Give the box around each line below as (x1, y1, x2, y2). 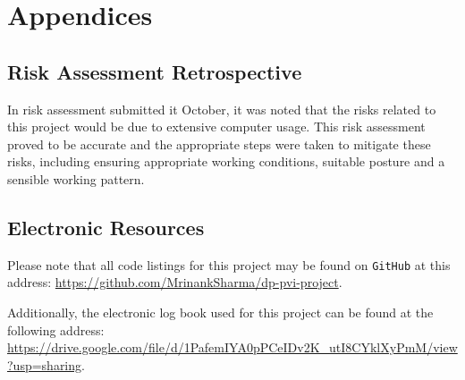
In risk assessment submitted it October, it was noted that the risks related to (7, 99, 436, 118)
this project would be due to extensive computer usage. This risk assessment (7, 117, 426, 136)
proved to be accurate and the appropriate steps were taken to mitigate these (7, 134, 431, 153)
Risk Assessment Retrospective (7, 57, 302, 85)
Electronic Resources (7, 213, 205, 241)
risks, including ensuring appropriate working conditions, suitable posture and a (7, 152, 445, 171)
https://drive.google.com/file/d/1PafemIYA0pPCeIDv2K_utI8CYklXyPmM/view (7, 338, 458, 357)
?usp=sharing (7, 355, 82, 374)
